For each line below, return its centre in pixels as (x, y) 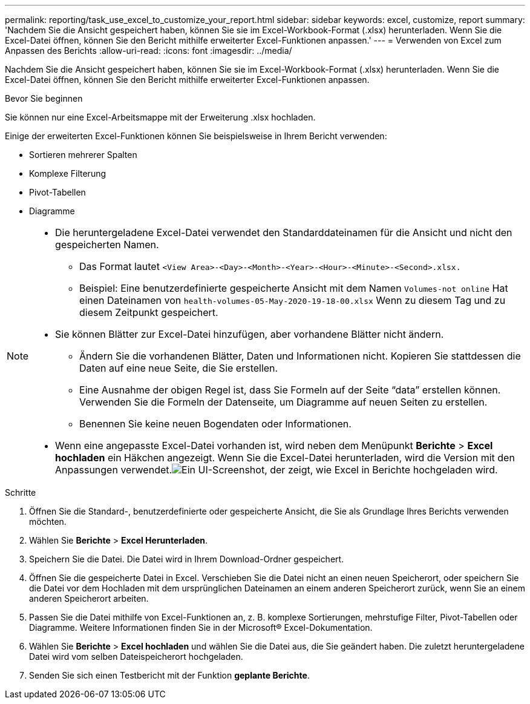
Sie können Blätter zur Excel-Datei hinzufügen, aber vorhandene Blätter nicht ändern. (250, 334)
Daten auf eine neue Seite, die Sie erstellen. (179, 368)
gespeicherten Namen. (107, 245)
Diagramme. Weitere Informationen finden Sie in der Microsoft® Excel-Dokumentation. (201, 627)
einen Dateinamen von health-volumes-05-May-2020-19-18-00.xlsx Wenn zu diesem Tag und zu (293, 300)
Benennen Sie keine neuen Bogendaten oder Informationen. (215, 424)
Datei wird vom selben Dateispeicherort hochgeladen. (136, 656)
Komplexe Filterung (68, 173)
